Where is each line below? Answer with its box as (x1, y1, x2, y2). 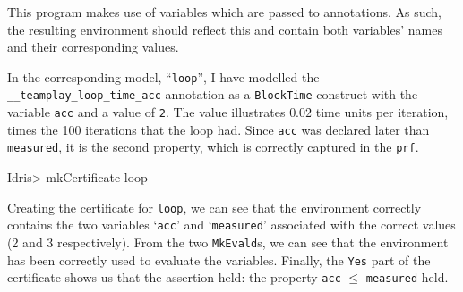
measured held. (365, 268, 449, 287)
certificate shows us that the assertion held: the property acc (7, 268, 341, 287)
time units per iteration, (315, 103, 449, 121)
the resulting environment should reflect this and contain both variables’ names (7, 20, 442, 38)
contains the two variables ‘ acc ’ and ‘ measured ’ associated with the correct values (7, 215, 456, 234)
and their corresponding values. (7, 38, 179, 56)
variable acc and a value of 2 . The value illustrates (7, 103, 286, 121)
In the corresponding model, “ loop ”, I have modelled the (7, 67, 320, 86)
